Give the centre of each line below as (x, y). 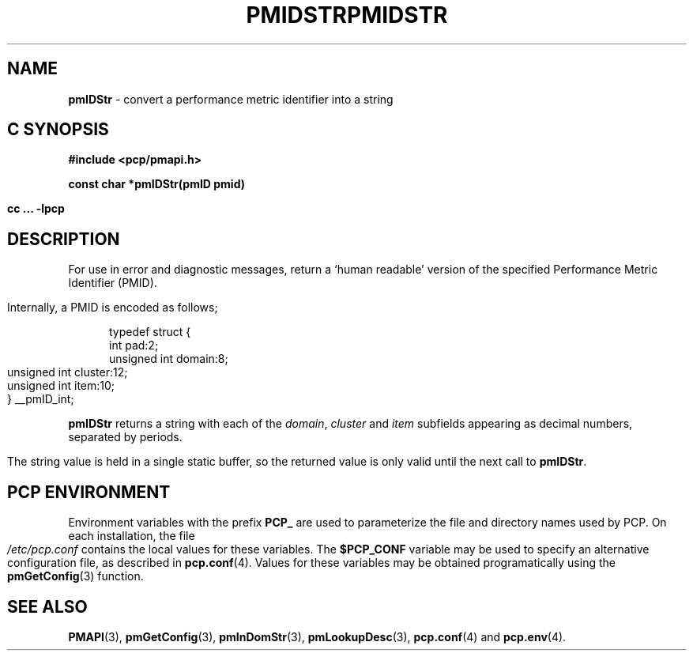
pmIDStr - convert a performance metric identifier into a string (231, 99)
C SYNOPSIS (58, 130)
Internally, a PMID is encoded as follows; (113, 308)
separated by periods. (125, 437)
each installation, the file (132, 536)
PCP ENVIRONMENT (89, 492)
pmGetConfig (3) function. (75, 576)
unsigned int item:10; (61, 386)
